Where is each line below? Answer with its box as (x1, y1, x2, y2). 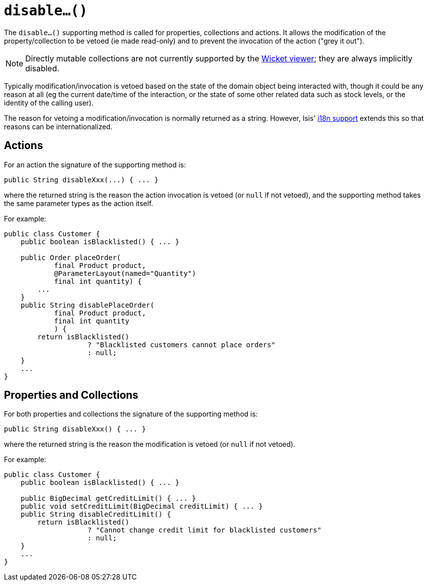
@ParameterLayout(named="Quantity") (54, 269, 196, 277)
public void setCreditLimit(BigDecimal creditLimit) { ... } (20, 502, 263, 511)
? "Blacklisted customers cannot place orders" (87, 340, 275, 349)
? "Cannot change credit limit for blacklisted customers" (87, 526, 321, 534)
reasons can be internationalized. (4, 122, 112, 131)
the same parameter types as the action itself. (4, 199, 154, 208)
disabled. (25, 63, 59, 73)
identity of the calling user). (4, 98, 94, 107)
